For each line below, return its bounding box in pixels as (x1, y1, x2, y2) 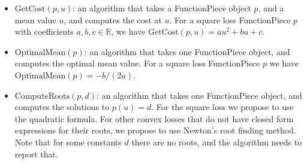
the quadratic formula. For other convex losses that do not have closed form (14, 112, 294, 124)
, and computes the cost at (64, 13, 162, 26)
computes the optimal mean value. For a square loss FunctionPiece (14, 57, 260, 69)
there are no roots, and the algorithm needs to (131, 135, 302, 148)
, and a (258, 2, 284, 14)
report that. (14, 147, 58, 160)
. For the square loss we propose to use (151, 101, 294, 113)
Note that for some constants (14, 135, 122, 148)
